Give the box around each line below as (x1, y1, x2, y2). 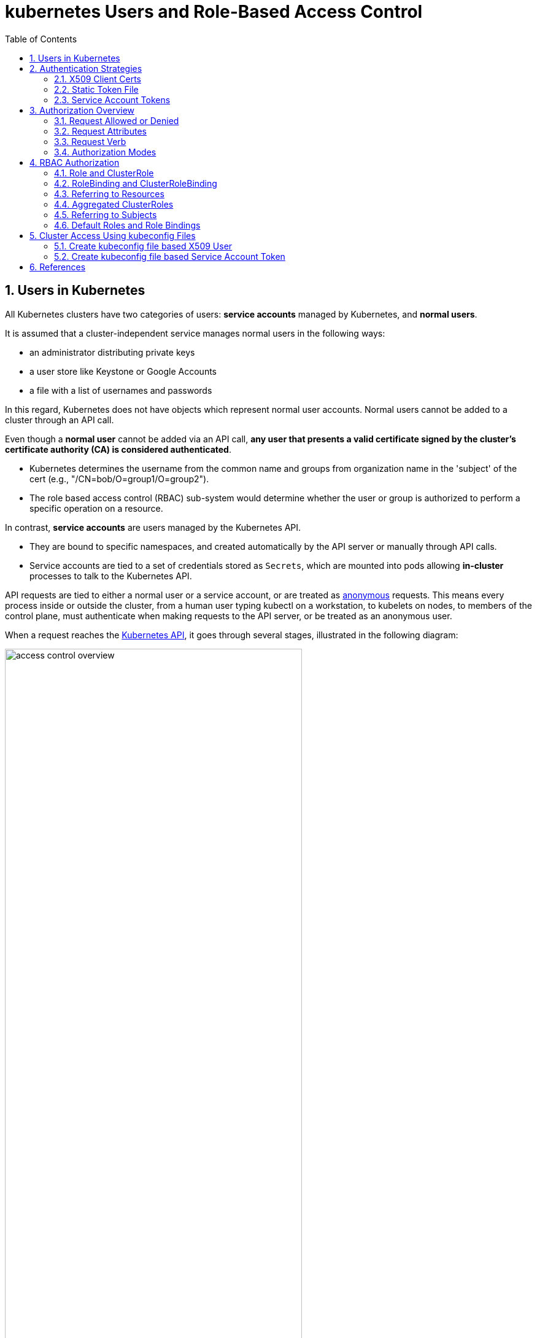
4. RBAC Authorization (29, 157, 120, 168)
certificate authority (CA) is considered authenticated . (5, 444, 231, 455)
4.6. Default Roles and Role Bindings (54, 219, 201, 230)
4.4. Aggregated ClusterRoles (54, 198, 174, 209)
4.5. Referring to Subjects (54, 209, 157, 220)
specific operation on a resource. (29, 503, 163, 514)
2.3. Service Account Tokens (54, 94, 171, 105)
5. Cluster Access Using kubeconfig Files (29, 230, 196, 241)
